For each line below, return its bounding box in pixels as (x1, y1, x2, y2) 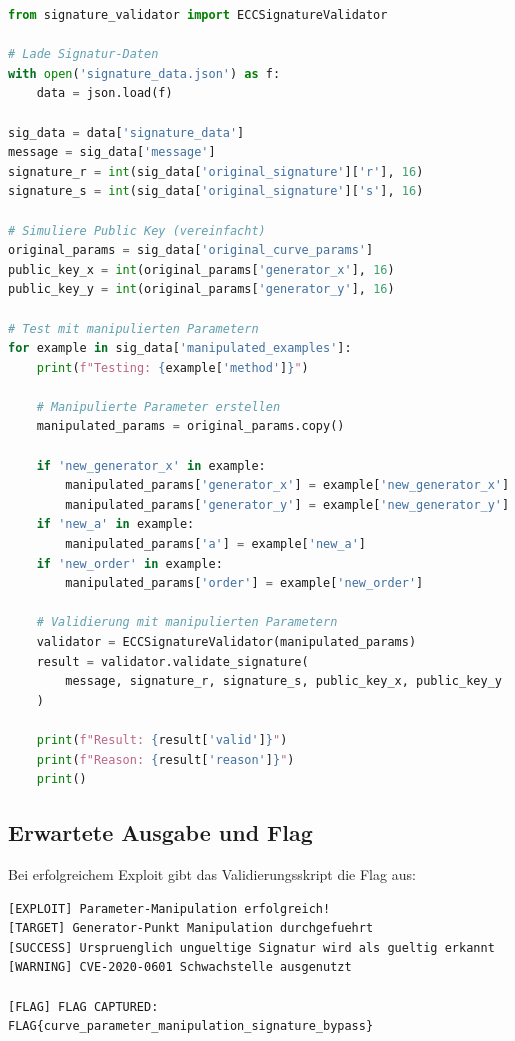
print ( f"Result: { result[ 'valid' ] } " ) (36, 732, 288, 747)
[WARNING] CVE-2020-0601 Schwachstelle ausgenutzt (8, 960, 352, 975)
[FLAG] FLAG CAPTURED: (8, 999, 159, 1014)
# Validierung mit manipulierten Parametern (36, 615, 338, 630)
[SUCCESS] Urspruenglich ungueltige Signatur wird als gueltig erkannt (8, 940, 495, 955)
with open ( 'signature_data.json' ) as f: (8, 66, 281, 81)
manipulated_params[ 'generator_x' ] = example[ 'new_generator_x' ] (65, 478, 510, 493)
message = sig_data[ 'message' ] (8, 145, 216, 160)
